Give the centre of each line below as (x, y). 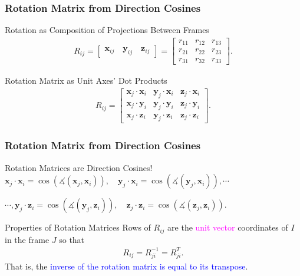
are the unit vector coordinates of (228, 227)
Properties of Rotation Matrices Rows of (78, 227)
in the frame (27, 239)
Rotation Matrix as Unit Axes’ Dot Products (86, 80)
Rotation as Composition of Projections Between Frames (107, 30)
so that (72, 239)
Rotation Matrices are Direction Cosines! (79, 167)
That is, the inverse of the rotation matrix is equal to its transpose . (126, 266)
